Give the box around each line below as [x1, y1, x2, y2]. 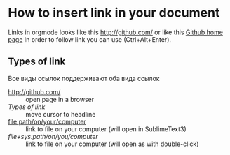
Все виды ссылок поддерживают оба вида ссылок [8, 74, 160, 82]
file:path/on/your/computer [8, 117, 86, 126]
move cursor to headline [25, 110, 96, 118]
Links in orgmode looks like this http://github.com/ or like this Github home [8, 28, 224, 36]
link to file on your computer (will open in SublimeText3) [25, 124, 187, 133]
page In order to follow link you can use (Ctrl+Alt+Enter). [8, 35, 171, 43]
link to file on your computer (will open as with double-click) [25, 140, 199, 148]
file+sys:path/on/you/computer [8, 132, 99, 140]
